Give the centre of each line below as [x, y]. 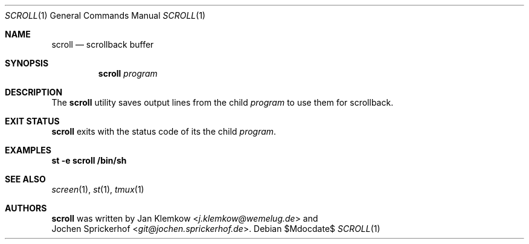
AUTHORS [26, 208]
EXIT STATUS [32, 121]
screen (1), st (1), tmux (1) [98, 189]
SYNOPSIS [27, 63]
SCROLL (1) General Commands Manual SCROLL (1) [105, 15]
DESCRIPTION [34, 92]
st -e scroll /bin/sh [89, 160]
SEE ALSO [25, 179]
